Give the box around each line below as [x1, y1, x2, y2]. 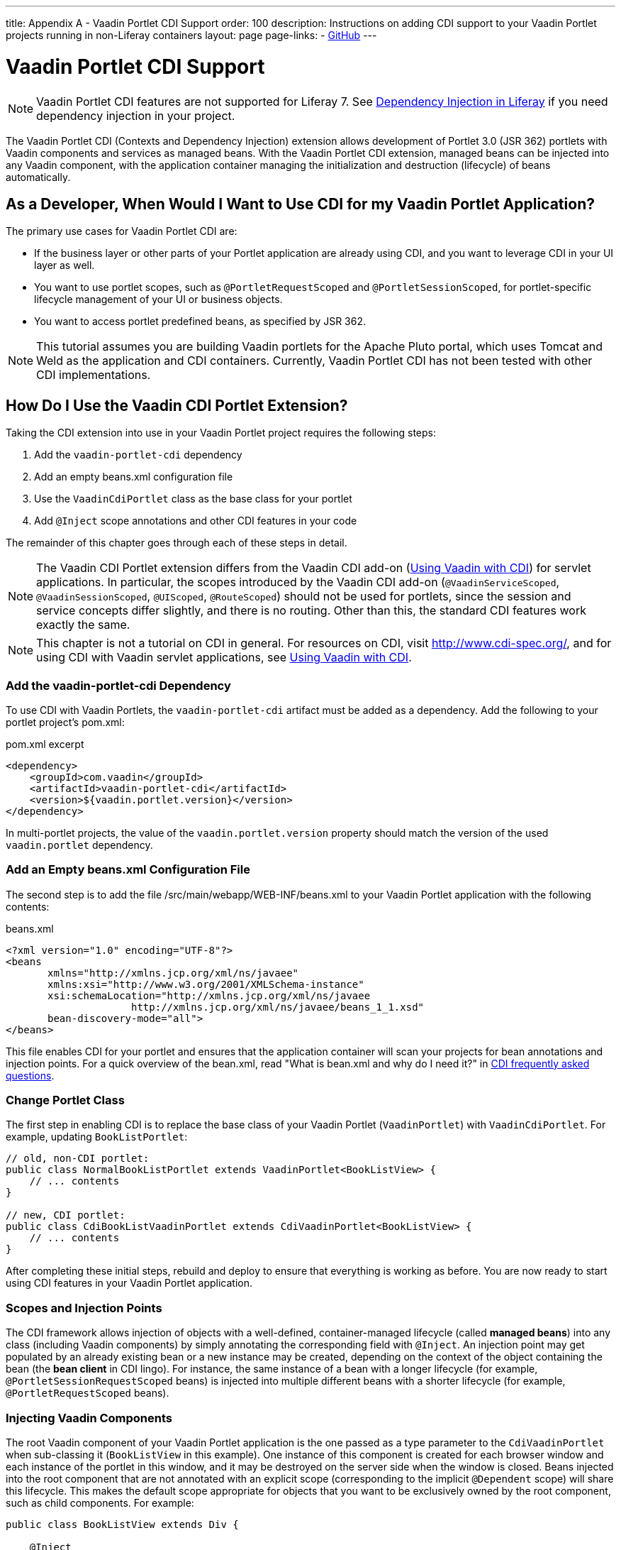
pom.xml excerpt [6, 737, 84, 750]
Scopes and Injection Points [6, 1300, 162, 1315]
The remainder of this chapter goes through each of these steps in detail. [6, 537, 347, 549]
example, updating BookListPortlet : [6, 1131, 188, 1143]
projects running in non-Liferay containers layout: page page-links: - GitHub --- [6, 29, 377, 41]
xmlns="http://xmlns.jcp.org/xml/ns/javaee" [47, 967, 299, 979]
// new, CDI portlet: [6, 1209, 125, 1221]
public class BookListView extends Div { [6, 1518, 239, 1530]
